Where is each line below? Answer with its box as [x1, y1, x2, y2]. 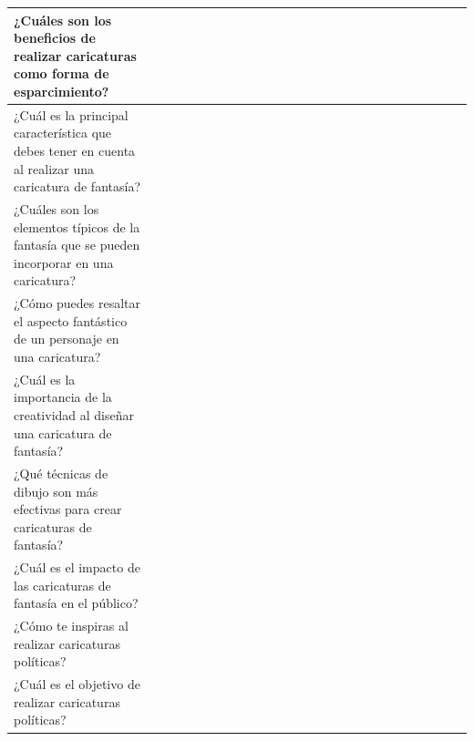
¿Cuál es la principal [14, 105, 129, 124]
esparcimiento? [14, 81, 109, 100]
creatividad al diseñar [14, 405, 135, 424]
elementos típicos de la [14, 217, 140, 236]
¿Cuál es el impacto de [14, 558, 140, 577]
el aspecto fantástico [14, 311, 128, 330]
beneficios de [14, 28, 96, 47]
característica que [14, 123, 112, 142]
